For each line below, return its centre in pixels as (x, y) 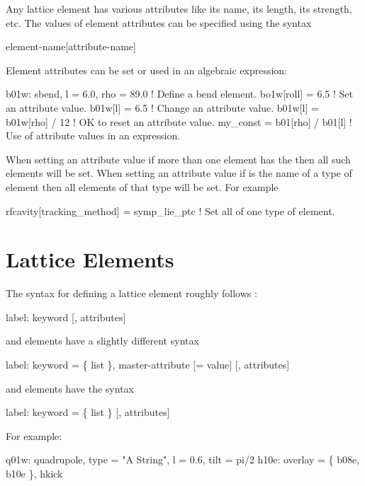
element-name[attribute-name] (71, 46)
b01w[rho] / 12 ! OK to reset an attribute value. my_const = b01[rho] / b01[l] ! (179, 121)
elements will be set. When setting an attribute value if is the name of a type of (179, 173)
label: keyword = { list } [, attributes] (88, 412)
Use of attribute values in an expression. (93, 135)
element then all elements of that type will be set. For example (142, 186)
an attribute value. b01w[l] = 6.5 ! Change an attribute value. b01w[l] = (162, 107)
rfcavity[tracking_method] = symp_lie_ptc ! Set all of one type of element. (170, 210)
